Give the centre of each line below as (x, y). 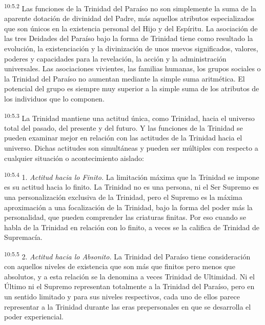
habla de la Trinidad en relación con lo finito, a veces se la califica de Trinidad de (132, 227)
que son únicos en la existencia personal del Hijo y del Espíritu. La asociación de (131, 28)
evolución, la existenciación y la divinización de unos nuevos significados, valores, (131, 48)
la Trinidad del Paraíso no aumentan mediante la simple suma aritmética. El (125, 78)
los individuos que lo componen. (54, 98)
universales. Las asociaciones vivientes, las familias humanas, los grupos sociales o (132, 68)
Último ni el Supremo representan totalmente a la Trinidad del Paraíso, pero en (129, 286)
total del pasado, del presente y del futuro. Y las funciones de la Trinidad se (124, 127)
